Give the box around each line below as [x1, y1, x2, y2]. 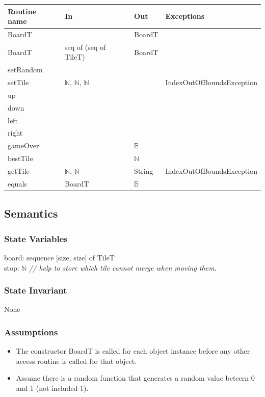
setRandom [8, 64, 43, 75]
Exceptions [165, 11, 205, 21]
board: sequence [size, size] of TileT [4, 252, 115, 262]
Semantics [4, 205, 58, 221]
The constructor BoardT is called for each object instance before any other [16, 346, 250, 356]
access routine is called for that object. [16, 355, 137, 366]
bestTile [8, 153, 33, 164]
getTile [8, 165, 30, 176]
